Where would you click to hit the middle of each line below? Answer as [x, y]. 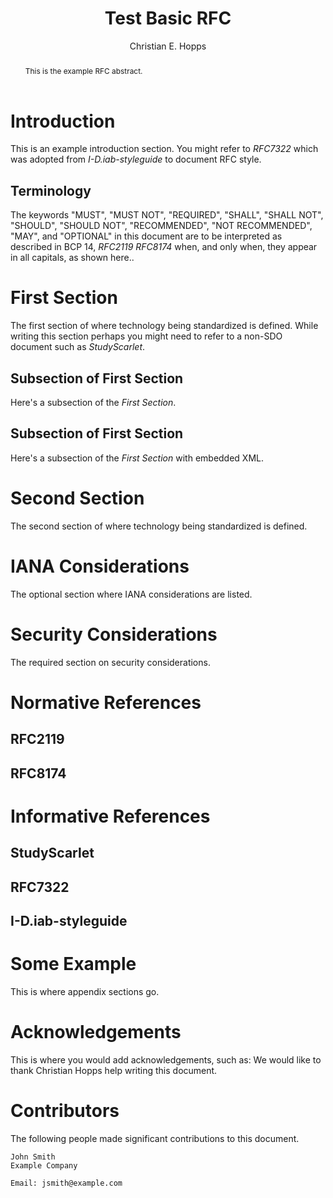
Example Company [44, 1165]
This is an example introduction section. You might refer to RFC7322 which [164, 149]
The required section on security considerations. [110, 662]
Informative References [110, 816]
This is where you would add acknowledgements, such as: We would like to [166, 1059]
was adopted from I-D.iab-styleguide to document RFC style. [136, 159]
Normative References [106, 702]
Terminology [51, 190]
